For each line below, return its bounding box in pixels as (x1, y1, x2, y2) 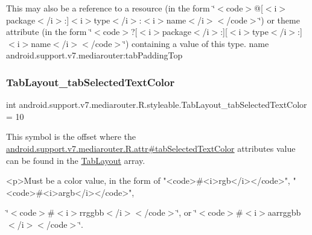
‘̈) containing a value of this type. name (123, 37, 269, 49)
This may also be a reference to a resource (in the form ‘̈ (6, 2, 215, 14)
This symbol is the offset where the (6, 130, 136, 143)
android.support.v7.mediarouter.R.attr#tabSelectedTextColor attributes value (6, 142, 296, 154)
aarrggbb (267, 206, 301, 219)
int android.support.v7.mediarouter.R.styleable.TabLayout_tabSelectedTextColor (6, 98, 307, 111)
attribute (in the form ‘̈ (6, 25, 92, 38)
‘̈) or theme (258, 13, 300, 26)
